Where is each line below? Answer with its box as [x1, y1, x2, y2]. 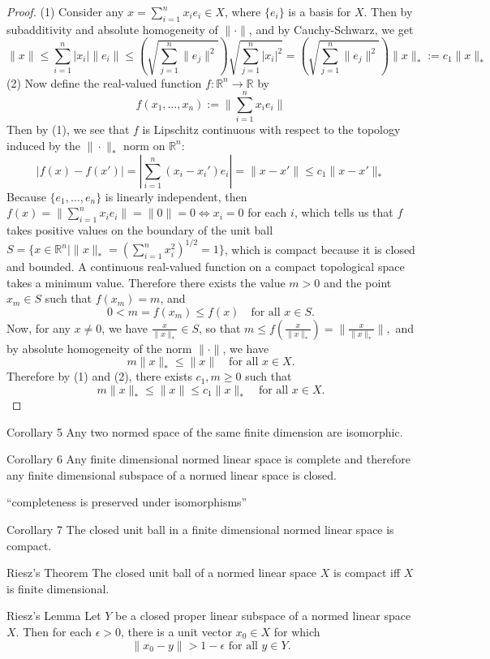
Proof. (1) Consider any [6, 3, 124, 19]
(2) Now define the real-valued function [6, 74, 202, 91]
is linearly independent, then [105, 187, 247, 205]
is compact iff [333, 564, 401, 581]
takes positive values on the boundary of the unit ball [6, 221, 273, 238]
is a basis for [288, 3, 351, 19]
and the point [323, 274, 392, 291]
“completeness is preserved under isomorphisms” [6, 493, 247, 510]
